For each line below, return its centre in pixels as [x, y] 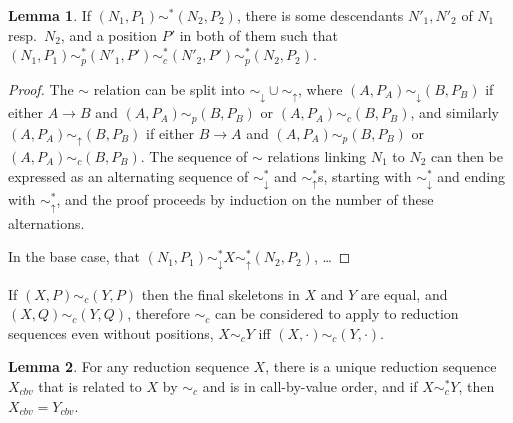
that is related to [90, 385]
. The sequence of [194, 156]
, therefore [158, 313]
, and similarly [454, 112]
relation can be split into [169, 88]
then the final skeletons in [220, 293]
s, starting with [364, 175]
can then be [467, 156]
